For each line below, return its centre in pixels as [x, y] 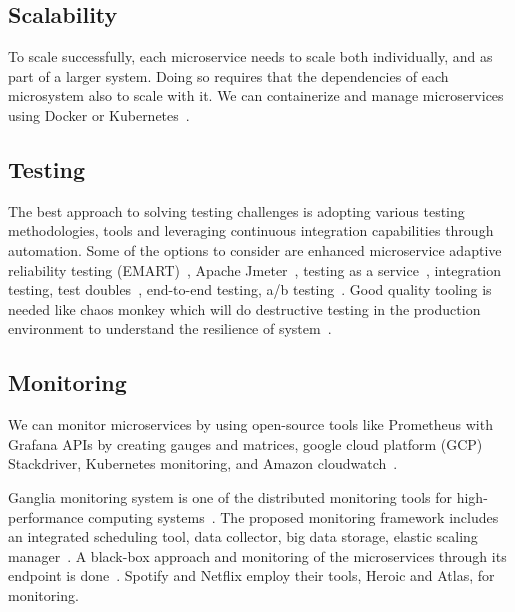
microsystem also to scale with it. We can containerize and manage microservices [256, 95]
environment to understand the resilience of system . [170, 328]
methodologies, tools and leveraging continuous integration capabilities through [251, 230]
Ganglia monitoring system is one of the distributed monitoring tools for [230, 496]
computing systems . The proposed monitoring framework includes [293, 516]
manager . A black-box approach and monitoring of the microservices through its [257, 555]
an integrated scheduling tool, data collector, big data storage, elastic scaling [243, 536]
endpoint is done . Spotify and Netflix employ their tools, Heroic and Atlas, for [251, 575]
